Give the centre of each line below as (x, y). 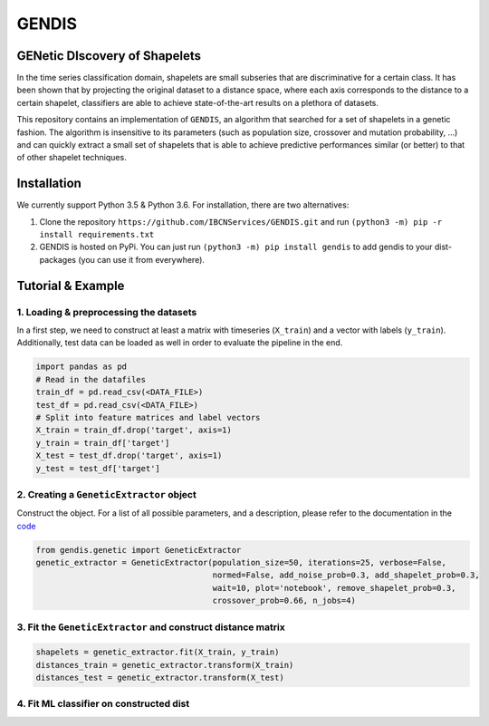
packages (58, 259)
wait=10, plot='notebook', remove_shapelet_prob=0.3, (334, 588)
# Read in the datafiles (91, 379)
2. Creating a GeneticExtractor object (106, 494)
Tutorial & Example (71, 286)
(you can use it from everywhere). (142, 259)
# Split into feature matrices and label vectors (148, 417)
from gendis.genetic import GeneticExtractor (139, 550)
